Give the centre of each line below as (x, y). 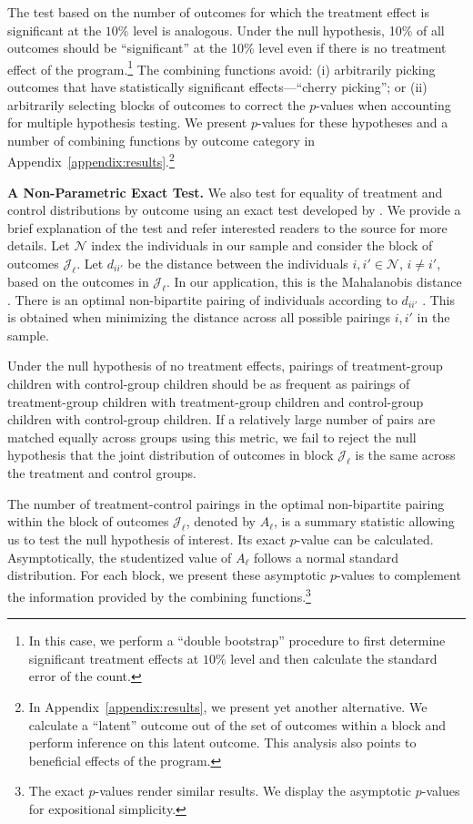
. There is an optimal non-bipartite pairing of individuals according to (202, 299)
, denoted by (221, 521)
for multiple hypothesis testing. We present (127, 122)
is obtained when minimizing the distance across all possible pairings (199, 317)
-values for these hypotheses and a (353, 122)
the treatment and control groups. (102, 473)
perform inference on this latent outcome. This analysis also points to (222, 743)
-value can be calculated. (365, 539)
